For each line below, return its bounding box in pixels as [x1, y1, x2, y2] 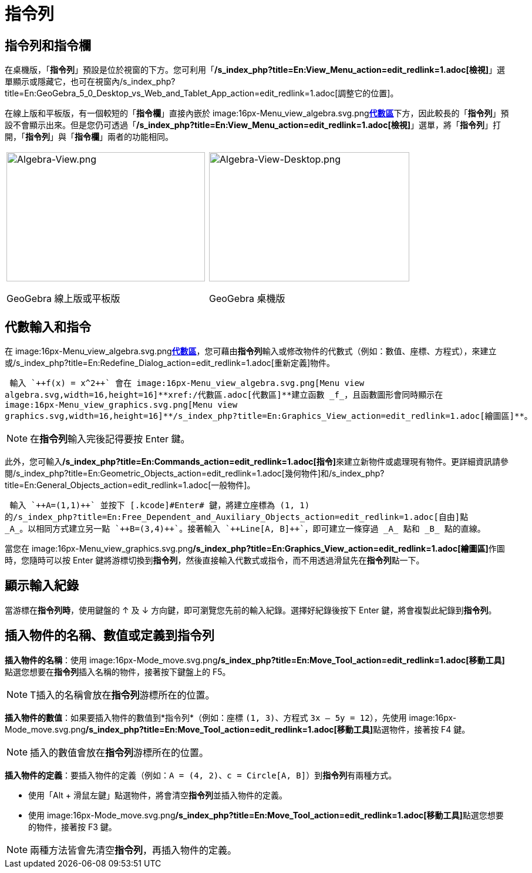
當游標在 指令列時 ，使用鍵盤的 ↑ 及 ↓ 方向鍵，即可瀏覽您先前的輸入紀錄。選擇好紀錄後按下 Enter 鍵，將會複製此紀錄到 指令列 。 [5, 605, 497, 615]
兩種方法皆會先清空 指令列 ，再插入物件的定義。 [30, 844, 237, 856]
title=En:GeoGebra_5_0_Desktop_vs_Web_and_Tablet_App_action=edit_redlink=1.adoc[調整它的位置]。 [5, 88, 399, 99]
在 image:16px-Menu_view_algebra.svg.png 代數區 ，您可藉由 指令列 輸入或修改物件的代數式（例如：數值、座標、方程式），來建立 [5, 346, 497, 357]
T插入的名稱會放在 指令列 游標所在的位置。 [30, 689, 215, 701]
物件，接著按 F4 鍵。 [389, 724, 470, 734]
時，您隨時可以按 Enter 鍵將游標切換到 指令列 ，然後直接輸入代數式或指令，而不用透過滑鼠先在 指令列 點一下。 [5, 555, 425, 566]
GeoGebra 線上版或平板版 [6, 293, 120, 305]
